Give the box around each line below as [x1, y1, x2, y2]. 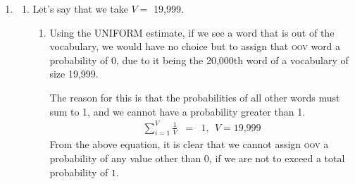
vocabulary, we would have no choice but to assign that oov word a [49, 39, 341, 54]
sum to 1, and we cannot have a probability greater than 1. [49, 104, 306, 118]
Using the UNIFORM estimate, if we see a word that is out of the [49, 25, 335, 39]
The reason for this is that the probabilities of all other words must [49, 90, 340, 104]
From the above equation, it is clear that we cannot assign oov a [49, 137, 329, 152]
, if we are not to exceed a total [208, 151, 345, 166]
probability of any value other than [49, 151, 201, 166]
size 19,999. [49, 66, 99, 81]
